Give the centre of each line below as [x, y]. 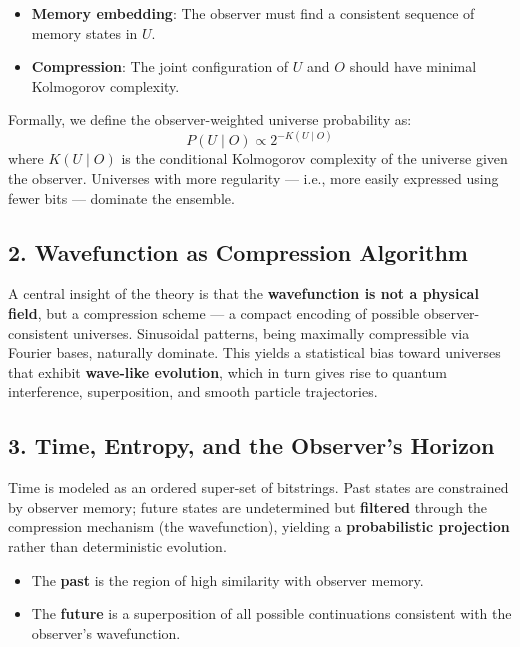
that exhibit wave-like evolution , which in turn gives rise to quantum [227, 371]
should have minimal [413, 66]
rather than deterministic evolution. [117, 545]
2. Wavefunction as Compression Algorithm [238, 251]
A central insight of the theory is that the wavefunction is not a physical [243, 293]
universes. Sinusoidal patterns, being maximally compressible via [271, 332]
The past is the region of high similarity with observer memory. [227, 579]
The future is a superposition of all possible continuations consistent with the [271, 613]
